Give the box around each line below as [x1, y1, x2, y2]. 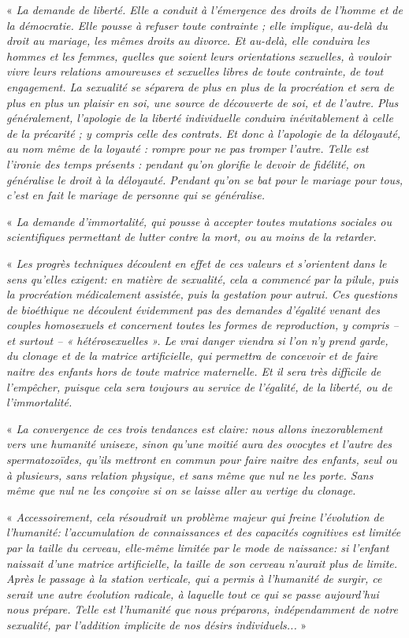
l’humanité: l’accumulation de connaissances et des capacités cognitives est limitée [6, 524, 401, 540]
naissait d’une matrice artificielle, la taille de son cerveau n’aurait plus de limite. [6, 555, 398, 571]
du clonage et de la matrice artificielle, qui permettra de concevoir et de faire [6, 347, 377, 364]
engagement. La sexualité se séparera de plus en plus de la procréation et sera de [6, 78, 394, 95]
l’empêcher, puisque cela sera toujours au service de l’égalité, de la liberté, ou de [6, 378, 392, 395]
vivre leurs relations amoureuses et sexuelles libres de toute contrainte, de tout [6, 63, 384, 80]
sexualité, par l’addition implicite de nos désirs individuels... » [6, 616, 307, 632]
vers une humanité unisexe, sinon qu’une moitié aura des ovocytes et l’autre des [6, 436, 392, 452]
